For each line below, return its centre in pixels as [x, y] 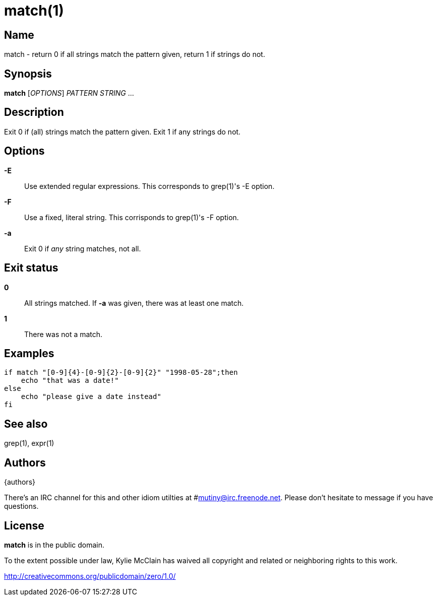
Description [34, 112]
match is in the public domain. [54, 545]
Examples [29, 353]
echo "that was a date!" [70, 381]
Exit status [31, 268]
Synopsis [28, 74]
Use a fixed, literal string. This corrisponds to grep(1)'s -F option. [132, 217]
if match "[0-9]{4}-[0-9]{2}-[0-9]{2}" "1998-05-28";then [121, 373]
